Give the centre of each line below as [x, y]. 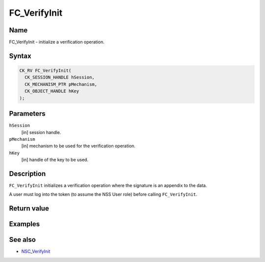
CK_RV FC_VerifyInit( [45, 71]
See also [23, 240]
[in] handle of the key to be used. [55, 160]
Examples [25, 224]
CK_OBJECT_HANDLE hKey [52, 91]
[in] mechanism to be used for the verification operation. [79, 146]
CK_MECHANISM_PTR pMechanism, [61, 84]
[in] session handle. [41, 132]
